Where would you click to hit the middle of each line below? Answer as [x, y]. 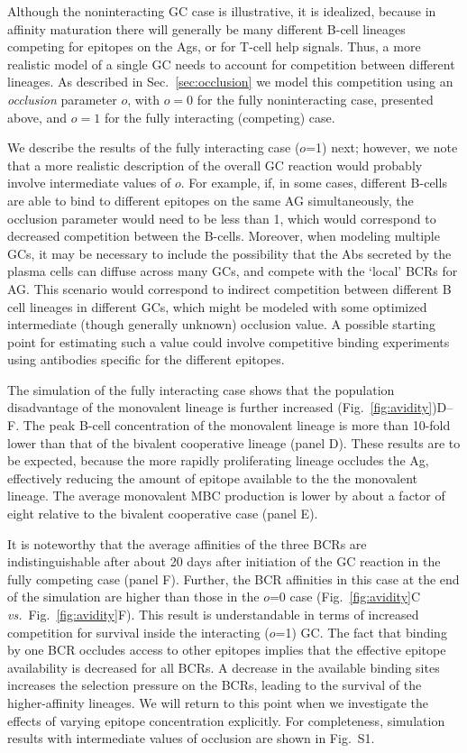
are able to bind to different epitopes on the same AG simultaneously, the [211, 200]
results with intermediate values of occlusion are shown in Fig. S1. [191, 738]
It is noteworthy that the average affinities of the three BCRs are [187, 543]
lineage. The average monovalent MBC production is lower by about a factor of [226, 496]
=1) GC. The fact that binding [361, 632]
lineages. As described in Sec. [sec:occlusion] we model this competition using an [230, 82]
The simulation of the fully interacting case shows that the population [201, 389]
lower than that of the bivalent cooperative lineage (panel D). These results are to [234, 442]
